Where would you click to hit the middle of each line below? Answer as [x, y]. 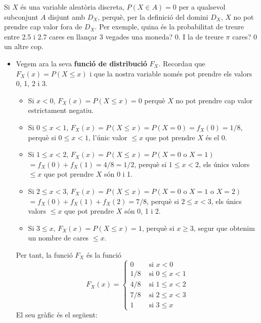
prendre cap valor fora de [43, 27]
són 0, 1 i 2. [143, 211]
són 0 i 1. [118, 174]
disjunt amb [67, 16]
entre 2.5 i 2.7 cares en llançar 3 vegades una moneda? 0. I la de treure [114, 36]
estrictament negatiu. [61, 110]
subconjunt [21, 16]
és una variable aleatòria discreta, [72, 7]
